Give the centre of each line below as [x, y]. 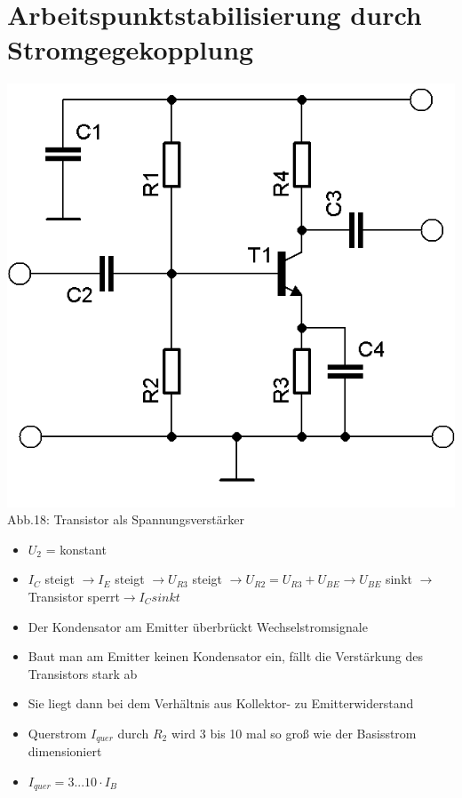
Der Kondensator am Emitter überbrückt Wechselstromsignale [198, 626]
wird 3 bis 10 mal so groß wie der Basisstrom [294, 733]
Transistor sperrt [74, 596]
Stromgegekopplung [131, 49]
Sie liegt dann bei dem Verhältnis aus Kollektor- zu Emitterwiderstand [221, 703]
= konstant [76, 549]
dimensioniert [65, 751]
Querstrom [57, 733]
